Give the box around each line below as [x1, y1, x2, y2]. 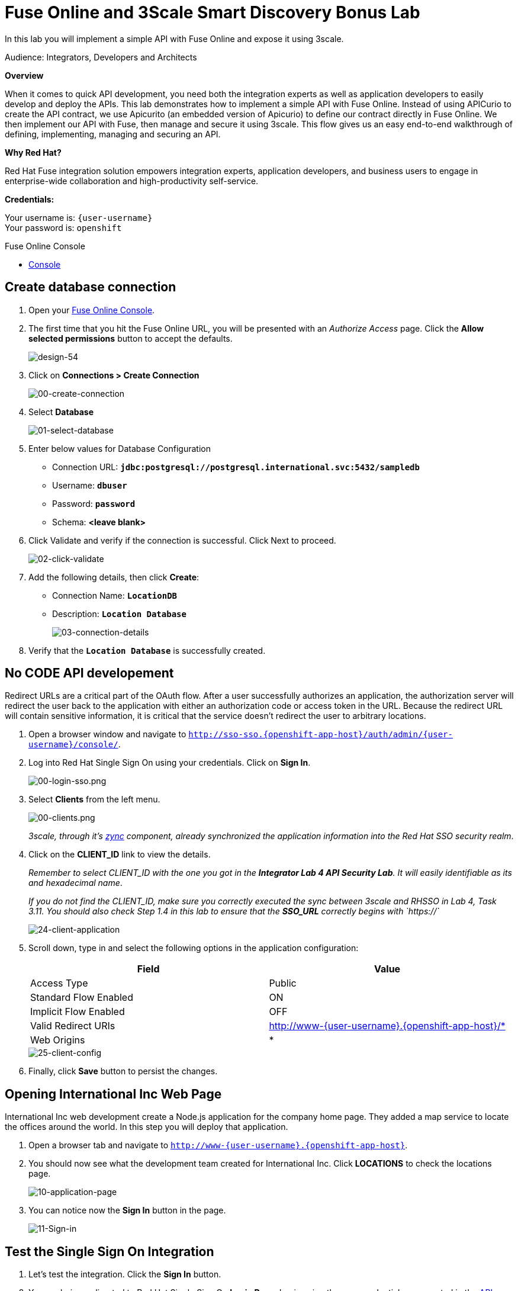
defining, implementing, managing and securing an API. [5, 129, 221, 139]
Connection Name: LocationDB [52, 590, 178, 600]
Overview [5, 70, 44, 81]
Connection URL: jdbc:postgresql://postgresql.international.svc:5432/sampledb [52, 461, 420, 472]
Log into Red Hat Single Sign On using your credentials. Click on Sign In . [28, 757, 311, 768]
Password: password [52, 498, 136, 509]
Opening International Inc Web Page [5, 1086, 222, 1101]
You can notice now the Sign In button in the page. [28, 1205, 226, 1216]
